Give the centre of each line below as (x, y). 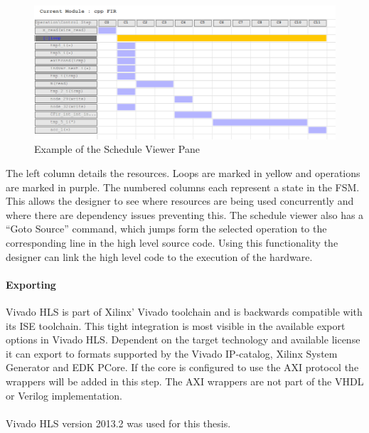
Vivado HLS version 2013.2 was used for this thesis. (118, 423)
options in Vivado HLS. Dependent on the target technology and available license (183, 340)
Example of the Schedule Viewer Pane (117, 149)
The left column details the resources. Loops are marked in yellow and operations (183, 172)
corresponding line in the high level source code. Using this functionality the (172, 242)
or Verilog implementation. (64, 395)
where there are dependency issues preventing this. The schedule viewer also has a (185, 214)
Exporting (31, 284)
